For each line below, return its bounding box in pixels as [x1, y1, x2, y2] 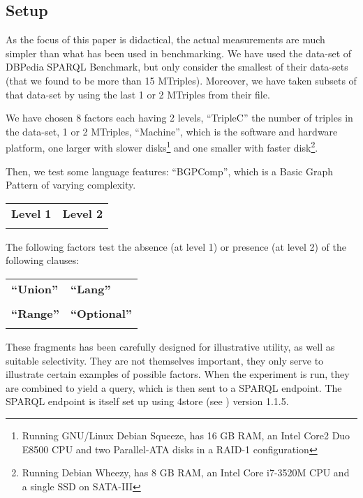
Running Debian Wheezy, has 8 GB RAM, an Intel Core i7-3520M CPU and [22, 465, 350, 480]
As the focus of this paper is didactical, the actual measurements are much [6, 32, 325, 47]
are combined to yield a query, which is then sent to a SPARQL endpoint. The [6, 380, 342, 395]
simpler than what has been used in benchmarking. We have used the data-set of [6, 45, 352, 60]
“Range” [11, 305, 59, 321]
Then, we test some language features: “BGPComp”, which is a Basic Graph [6, 163, 334, 178]
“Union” [11, 280, 59, 297]
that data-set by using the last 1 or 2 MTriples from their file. [6, 87, 270, 101]
